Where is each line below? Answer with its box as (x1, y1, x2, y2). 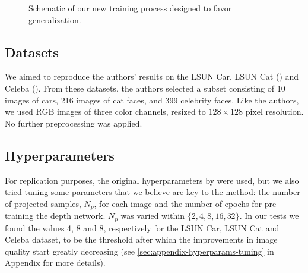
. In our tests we (239, 209, 299, 222)
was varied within (120, 209, 185, 222)
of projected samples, (5, 197, 81, 209)
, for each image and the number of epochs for (94, 197, 262, 209)
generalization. (28, 13, 81, 26)
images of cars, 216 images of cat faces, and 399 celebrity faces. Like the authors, (5, 93, 299, 106)
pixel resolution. (245, 105, 304, 118)
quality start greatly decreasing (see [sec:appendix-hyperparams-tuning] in (5, 244, 274, 257)
